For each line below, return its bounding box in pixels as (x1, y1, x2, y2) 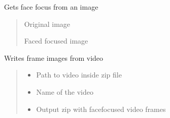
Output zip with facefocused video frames (36, 103, 166, 114)
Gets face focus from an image (4, 2, 98, 12)
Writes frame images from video (4, 52, 104, 63)
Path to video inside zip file (36, 69, 122, 80)
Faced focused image (24, 35, 88, 46)
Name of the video (36, 86, 93, 97)
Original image (24, 18, 71, 29)
